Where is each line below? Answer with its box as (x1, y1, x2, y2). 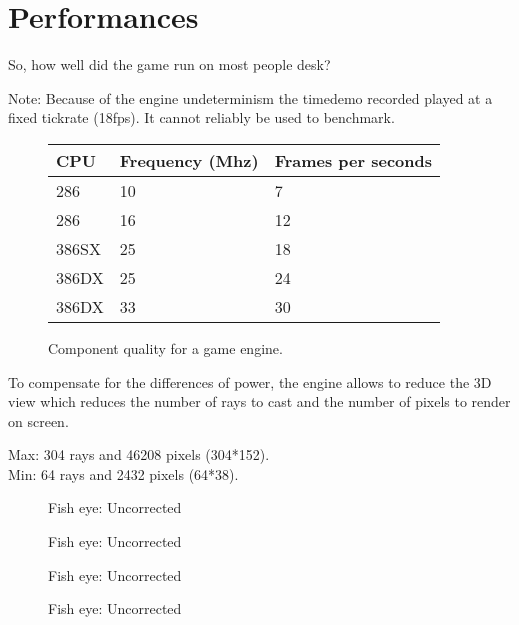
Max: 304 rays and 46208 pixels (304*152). (8, 444, 270, 465)
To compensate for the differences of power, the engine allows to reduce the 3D (8, 371, 492, 392)
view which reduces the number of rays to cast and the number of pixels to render (8, 391, 511, 412)
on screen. (8, 410, 69, 431)
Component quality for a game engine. (48, 337, 283, 358)
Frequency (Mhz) (119, 148, 259, 172)
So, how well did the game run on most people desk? (8, 54, 331, 75)
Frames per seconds (274, 148, 433, 172)
